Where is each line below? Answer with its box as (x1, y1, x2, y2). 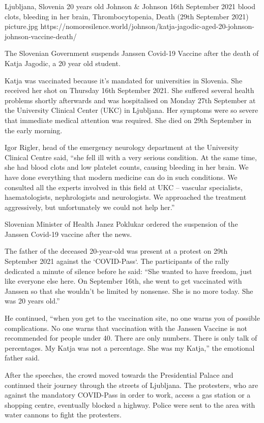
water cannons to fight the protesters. (5, 409, 122, 420)
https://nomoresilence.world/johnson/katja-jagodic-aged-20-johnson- (40, 21, 254, 32)
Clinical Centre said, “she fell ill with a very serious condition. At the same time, (5, 152, 257, 162)
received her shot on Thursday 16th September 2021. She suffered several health (5, 85, 254, 96)
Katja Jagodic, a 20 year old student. (5, 57, 121, 68)
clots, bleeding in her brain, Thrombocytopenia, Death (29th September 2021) (5, 11, 249, 21)
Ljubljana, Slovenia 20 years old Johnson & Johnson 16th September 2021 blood (5, 1, 255, 11)
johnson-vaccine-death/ (5, 31, 77, 41)
